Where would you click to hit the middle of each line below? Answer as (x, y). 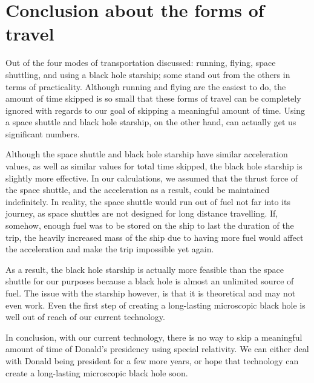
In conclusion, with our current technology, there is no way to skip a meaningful (154, 337)
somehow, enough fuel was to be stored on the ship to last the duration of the (150, 225)
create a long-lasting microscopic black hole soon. (97, 372)
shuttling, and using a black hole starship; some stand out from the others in (148, 74)
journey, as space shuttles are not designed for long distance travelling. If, (142, 213)
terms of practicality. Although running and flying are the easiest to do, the (146, 86)
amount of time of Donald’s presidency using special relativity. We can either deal (157, 349)
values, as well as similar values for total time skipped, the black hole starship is (154, 166)
